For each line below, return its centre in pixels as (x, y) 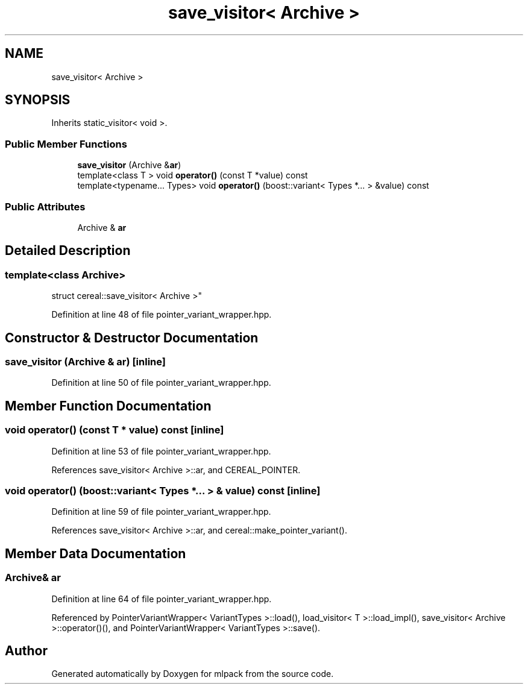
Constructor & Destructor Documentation (132, 338)
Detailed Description (68, 251)
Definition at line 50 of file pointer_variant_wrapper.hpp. (161, 383)
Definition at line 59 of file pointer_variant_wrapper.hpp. (161, 512)
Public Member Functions (66, 144)
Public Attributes (45, 206)
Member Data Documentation (96, 553)
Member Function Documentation (108, 406)
